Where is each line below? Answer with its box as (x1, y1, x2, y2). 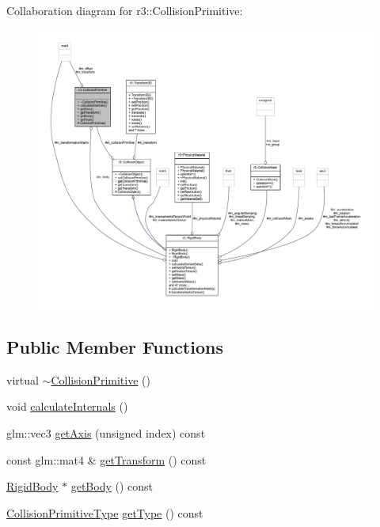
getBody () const (70, 478, 154, 495)
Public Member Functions (6, 334, 223, 358)
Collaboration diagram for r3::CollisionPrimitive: (6, 2, 243, 18)
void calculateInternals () (6, 398, 128, 415)
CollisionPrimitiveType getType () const (6, 504, 203, 521)
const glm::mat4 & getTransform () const (6, 451, 207, 468)
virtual (6, 371, 39, 388)
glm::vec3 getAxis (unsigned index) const (6, 424, 206, 441)
